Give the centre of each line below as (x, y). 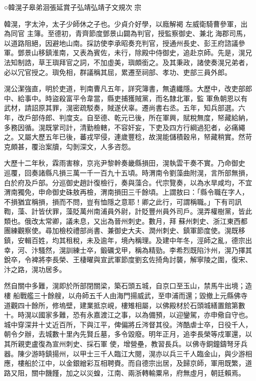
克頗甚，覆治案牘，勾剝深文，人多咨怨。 (69, 146)
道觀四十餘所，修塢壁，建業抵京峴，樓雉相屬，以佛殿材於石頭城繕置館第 (121, 305)
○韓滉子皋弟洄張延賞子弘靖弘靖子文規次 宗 (73, 7)
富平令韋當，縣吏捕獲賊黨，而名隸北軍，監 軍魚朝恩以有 (157, 98)
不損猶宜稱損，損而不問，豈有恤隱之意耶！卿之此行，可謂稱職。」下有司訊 (123, 201)
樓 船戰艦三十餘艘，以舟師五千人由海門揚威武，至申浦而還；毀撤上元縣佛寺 (126, 295)
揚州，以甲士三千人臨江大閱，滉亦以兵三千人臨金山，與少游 (148, 353)
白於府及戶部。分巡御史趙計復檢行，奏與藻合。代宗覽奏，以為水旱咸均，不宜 (128, 182)
